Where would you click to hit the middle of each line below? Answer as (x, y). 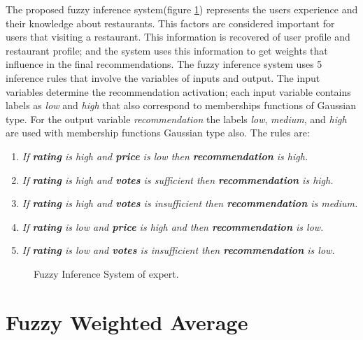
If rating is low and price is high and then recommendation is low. (173, 226)
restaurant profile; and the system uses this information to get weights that (167, 50)
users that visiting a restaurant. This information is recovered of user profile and (178, 37)
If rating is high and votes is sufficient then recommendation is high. (178, 179)
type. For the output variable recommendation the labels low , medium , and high (176, 119)
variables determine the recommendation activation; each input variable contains (178, 91)
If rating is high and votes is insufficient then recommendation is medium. (190, 203)
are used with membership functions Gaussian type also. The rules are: (158, 133)
